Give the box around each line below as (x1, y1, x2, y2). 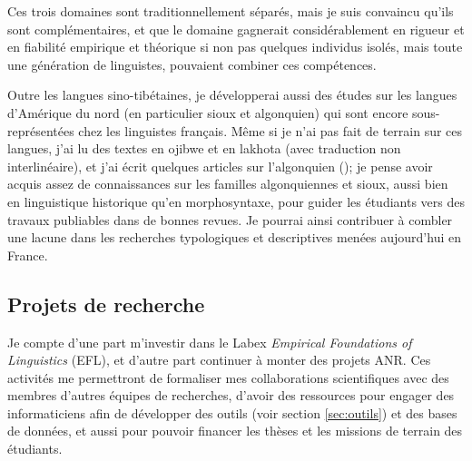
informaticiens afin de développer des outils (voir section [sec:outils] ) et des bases (7, 403, 457, 422)
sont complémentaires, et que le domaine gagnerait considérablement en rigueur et (7, 19, 465, 38)
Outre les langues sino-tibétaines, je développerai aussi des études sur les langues (7, 85, 457, 104)
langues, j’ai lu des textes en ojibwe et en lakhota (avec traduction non (7, 139, 401, 158)
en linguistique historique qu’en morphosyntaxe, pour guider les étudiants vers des (7, 191, 465, 211)
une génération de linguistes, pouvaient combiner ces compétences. (7, 54, 377, 74)
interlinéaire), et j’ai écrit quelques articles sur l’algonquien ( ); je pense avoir (7, 156, 433, 175)
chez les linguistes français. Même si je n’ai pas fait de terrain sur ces (78, 121, 463, 140)
